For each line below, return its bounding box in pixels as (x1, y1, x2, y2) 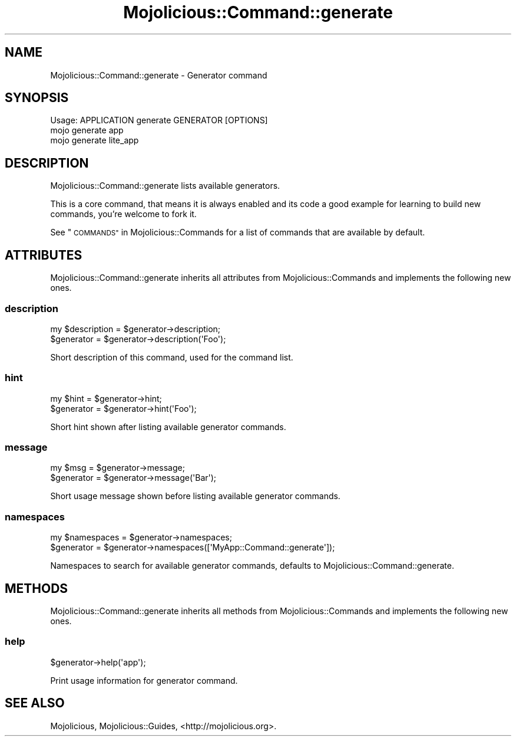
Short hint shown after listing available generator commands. (50, 421, 286, 432)
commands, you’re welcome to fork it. (50, 209, 197, 219)
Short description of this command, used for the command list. (50, 352, 293, 362)
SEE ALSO (5, 696, 65, 711)
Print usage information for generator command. (50, 675, 238, 686)
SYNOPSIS (5, 90, 69, 106)
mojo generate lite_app (50, 135, 139, 146)
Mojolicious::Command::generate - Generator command (50, 70, 267, 80)
